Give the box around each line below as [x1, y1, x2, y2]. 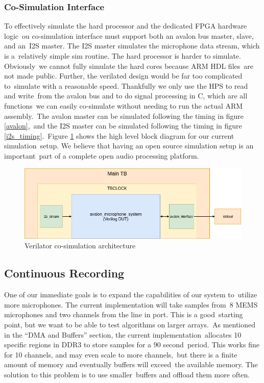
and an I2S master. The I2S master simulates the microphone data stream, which [4, 40, 260, 51]
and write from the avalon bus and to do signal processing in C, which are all [4, 90, 248, 101]
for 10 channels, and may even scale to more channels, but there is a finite [4, 349, 237, 360]
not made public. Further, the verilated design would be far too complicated [4, 70, 243, 81]
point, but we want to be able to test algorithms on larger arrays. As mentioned [4, 319, 256, 329]
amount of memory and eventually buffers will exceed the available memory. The [4, 359, 258, 370]
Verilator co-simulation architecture [25, 240, 136, 251]
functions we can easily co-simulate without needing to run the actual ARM [4, 100, 243, 111]
